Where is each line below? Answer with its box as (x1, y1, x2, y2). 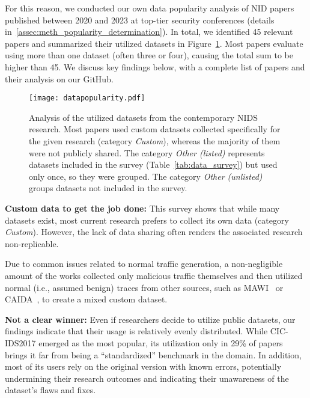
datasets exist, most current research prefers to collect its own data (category (5, 213, 289, 226)
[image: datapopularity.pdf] (29, 94, 145, 103)
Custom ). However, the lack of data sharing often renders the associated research (5, 225, 303, 238)
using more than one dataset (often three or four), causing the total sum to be (5, 49, 293, 61)
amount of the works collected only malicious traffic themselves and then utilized (5, 269, 303, 281)
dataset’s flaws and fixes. (5, 384, 96, 396)
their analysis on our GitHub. (5, 72, 114, 85)
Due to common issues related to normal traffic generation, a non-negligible (5, 257, 283, 270)
